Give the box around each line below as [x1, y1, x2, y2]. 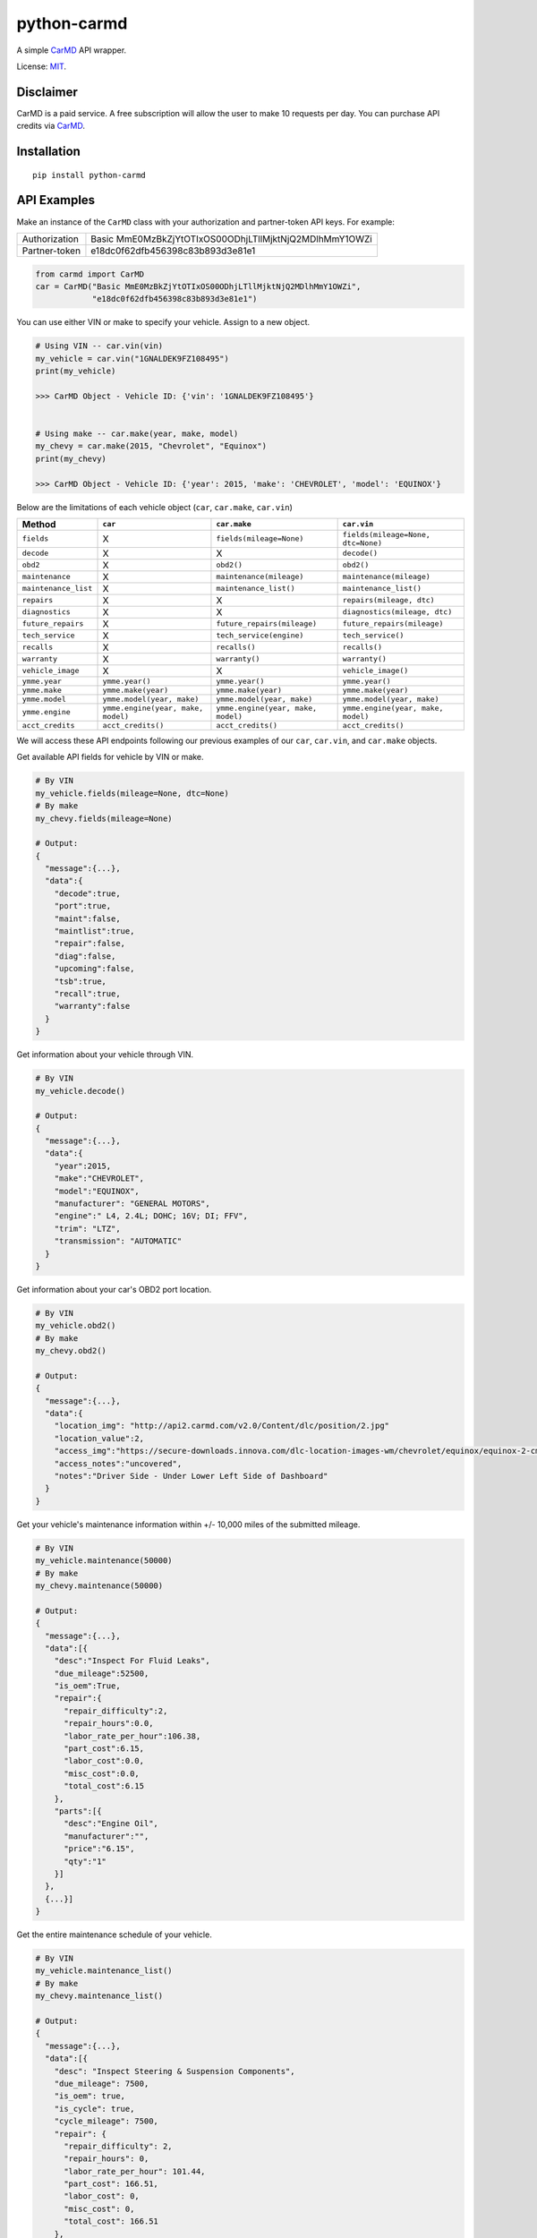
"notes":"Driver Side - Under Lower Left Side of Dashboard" [54, 1471, 328, 1482]
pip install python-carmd [32, 170, 147, 180]
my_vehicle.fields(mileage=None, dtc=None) [35, 788, 230, 799]
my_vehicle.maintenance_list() [35, 1966, 174, 1976]
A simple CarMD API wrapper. [16, 45, 127, 56]
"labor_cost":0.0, [64, 1755, 145, 1766]
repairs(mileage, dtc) [342, 595, 435, 605]
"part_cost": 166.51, [64, 2179, 158, 2189]
